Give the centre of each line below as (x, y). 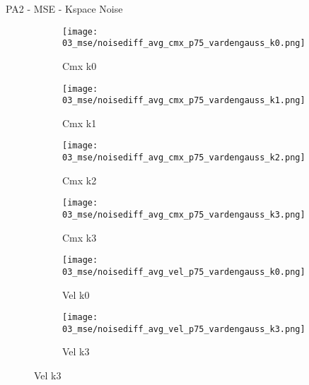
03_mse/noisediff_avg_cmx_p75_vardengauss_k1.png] (184, 101)
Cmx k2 (80, 180)
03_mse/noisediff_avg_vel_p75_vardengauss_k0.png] (184, 272)
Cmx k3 (80, 237)
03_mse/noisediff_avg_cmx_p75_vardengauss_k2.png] (184, 158)
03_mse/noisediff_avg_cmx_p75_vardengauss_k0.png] (184, 43)
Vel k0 (76, 294)
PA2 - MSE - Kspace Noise (64, 8)
